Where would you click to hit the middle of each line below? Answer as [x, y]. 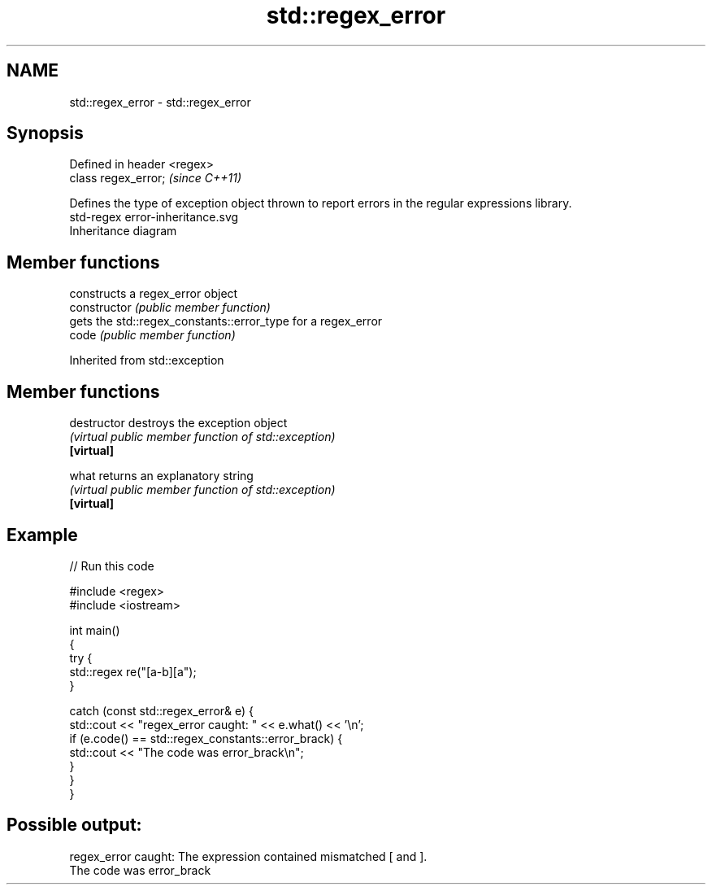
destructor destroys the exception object [178, 423]
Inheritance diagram [123, 231]
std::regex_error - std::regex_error [160, 102]
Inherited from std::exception [147, 360]
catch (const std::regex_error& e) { [162, 710]
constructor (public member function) [170, 308]
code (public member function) [152, 335]
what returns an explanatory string [161, 476]
